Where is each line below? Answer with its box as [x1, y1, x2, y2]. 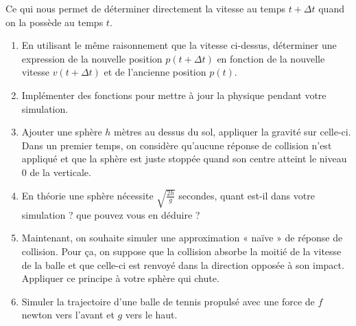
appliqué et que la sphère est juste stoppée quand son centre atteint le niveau [21, 151, 347, 166]
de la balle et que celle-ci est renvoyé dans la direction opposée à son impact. [21, 257, 344, 272]
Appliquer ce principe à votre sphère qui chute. [21, 271, 219, 285]
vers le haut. [125, 307, 178, 322]
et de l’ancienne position [104, 65, 206, 79]
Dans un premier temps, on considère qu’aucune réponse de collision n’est [21, 138, 332, 152]
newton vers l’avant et [21, 307, 115, 322]
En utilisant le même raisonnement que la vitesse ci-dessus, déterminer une [21, 38, 337, 52]
